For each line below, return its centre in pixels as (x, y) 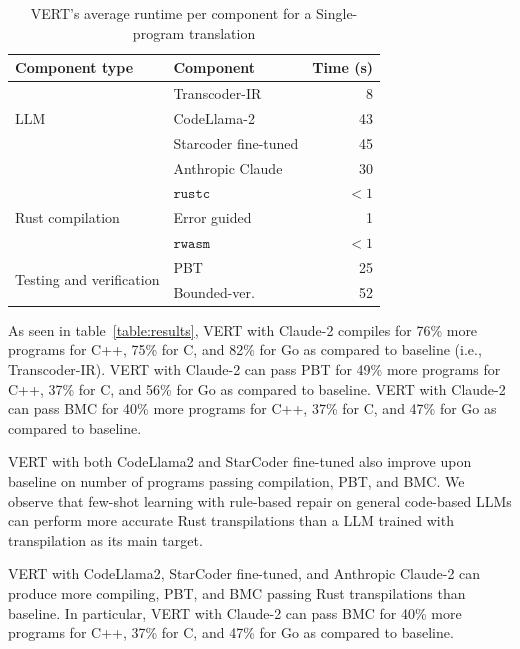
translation (222, 32)
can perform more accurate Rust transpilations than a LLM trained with (231, 520)
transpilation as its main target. (105, 539)
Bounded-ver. (214, 291)
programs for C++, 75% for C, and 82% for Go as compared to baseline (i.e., (245, 349)
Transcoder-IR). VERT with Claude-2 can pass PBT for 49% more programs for (254, 369)
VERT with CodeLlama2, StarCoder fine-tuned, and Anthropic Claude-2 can (244, 573)
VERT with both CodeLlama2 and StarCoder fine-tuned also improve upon (240, 461)
